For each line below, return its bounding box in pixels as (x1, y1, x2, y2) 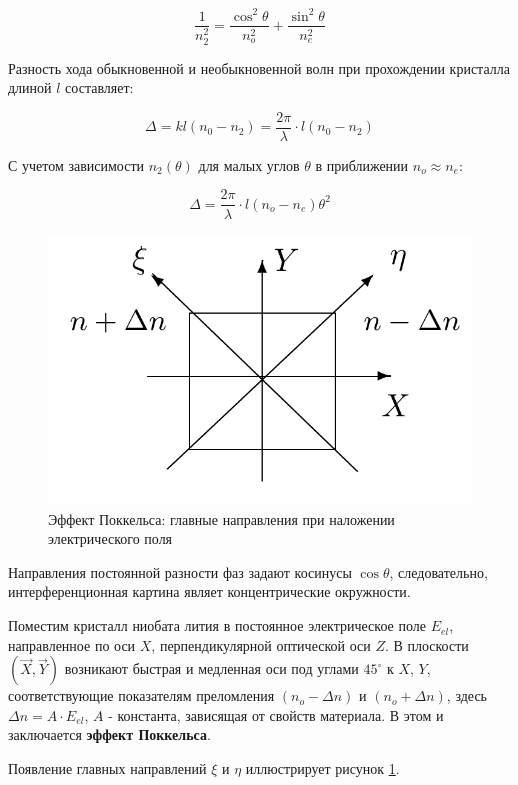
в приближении (315, 154, 409, 175)
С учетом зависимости (8, 154, 145, 175)
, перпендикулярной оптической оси (151, 634, 371, 655)
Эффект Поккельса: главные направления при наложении (48, 508, 395, 529)
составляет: (65, 77, 134, 98)
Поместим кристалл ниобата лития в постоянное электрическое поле (8, 615, 426, 636)
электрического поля (48, 528, 173, 549)
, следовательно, (389, 561, 488, 582)
